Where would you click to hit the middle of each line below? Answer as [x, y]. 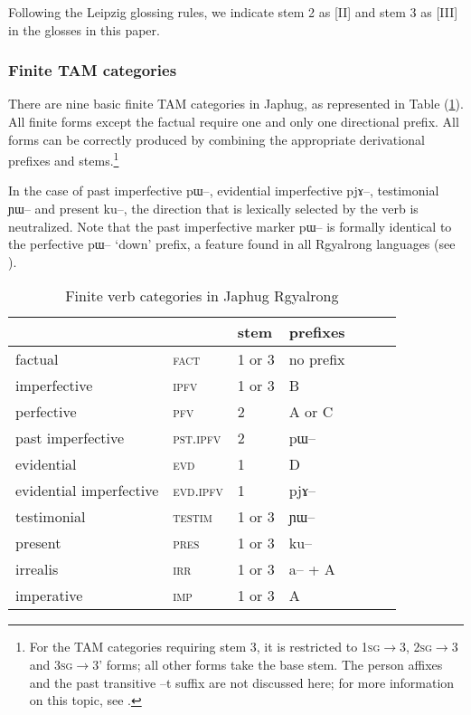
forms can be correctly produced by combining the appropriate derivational [217, 139]
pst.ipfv [197, 438]
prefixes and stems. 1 [64, 159]
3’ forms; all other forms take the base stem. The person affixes [268, 664]
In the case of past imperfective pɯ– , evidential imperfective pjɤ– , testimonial [224, 191]
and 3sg [51, 664]
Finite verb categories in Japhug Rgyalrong [202, 296]
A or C [311, 412]
